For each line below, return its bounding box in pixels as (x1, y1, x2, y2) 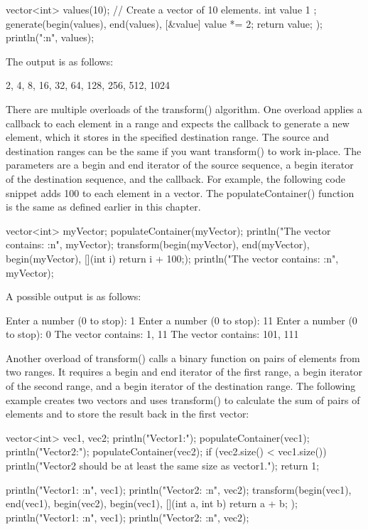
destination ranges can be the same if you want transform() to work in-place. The (6, 143, 362, 158)
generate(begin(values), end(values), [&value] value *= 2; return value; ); (6, 16, 323, 31)
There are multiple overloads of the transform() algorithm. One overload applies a (6, 101, 362, 116)
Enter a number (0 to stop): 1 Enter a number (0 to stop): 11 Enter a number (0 (6, 312, 357, 327)
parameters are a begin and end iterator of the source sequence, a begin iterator (6, 157, 354, 172)
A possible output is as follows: (6, 289, 141, 304)
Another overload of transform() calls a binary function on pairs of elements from (6, 350, 360, 365)
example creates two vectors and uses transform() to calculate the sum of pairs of (6, 392, 360, 407)
